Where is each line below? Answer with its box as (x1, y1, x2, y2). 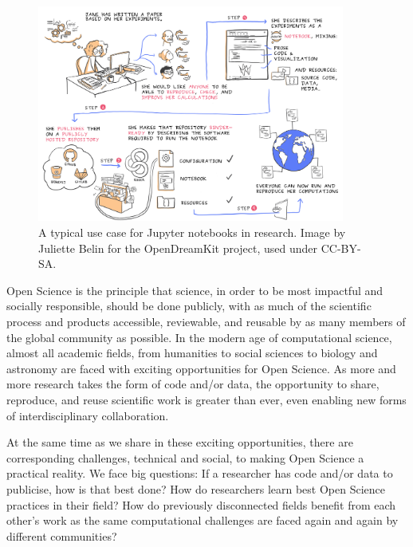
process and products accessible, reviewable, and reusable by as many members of (6, 313, 406, 329)
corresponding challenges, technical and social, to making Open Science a (6, 449, 364, 466)
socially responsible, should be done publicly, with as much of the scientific (6, 297, 372, 314)
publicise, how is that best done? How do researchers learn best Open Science (6, 480, 386, 497)
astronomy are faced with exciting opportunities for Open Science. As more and (6, 360, 396, 376)
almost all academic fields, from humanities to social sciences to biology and (6, 344, 378, 361)
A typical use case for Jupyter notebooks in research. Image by (38, 224, 346, 241)
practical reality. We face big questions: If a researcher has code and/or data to (6, 465, 393, 482)
